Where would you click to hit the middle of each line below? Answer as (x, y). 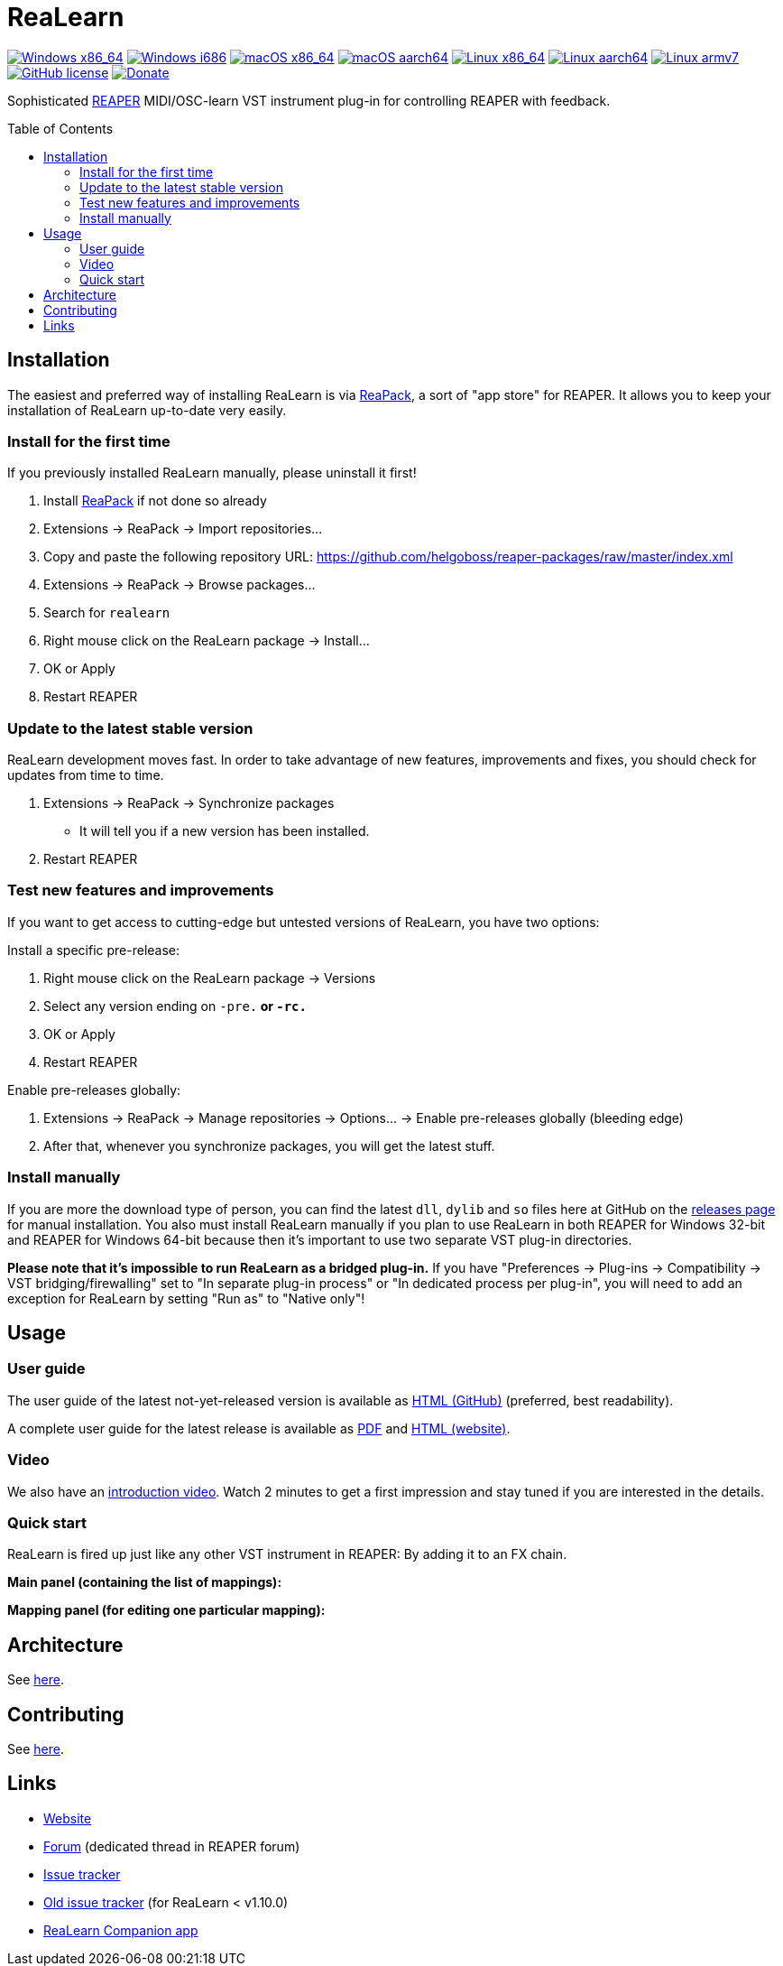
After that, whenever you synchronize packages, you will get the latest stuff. (269, 1145)
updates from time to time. (86, 775)
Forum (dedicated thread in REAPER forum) (172, 1846)
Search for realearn (107, 613)
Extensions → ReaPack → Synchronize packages (189, 803)
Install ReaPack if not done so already (155, 501)
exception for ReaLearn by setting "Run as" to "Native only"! (186, 1298)
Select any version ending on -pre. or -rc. (175, 1006)
